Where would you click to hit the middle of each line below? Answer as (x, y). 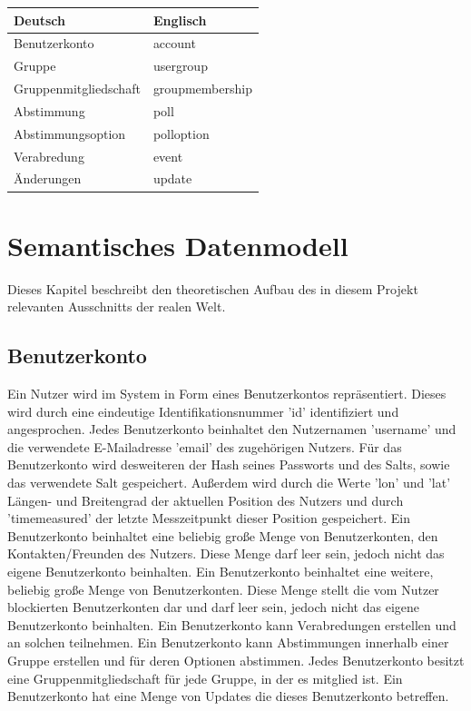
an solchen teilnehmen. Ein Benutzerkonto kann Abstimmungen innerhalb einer (228, 642)
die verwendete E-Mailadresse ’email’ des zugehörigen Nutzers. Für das (205, 446)
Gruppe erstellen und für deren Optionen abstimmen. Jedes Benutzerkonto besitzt (236, 660)
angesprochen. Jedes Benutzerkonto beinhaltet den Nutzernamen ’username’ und (232, 429)
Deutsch (39, 20)
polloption (181, 133)
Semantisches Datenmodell (178, 245)
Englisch (180, 20)
